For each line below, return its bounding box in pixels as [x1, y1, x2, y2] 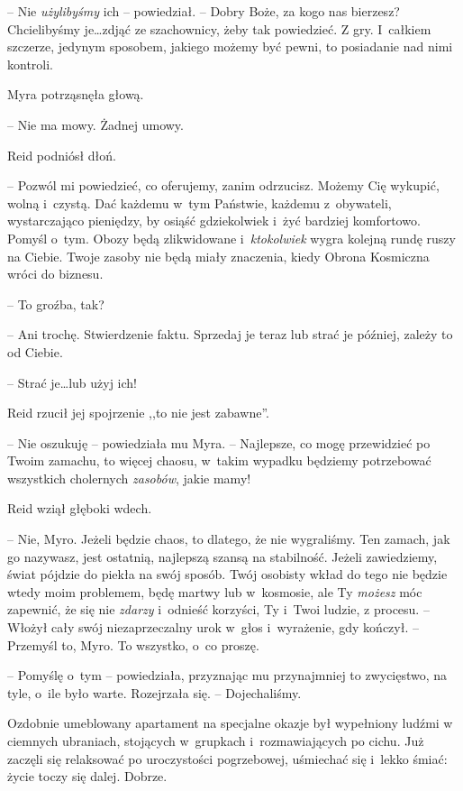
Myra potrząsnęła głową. [7, 85, 144, 104]
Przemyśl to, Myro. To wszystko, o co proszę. [7, 635, 259, 654]
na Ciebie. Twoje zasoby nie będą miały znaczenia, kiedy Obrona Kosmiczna [7, 246, 430, 265]
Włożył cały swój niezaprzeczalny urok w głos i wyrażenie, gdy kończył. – [7, 618, 419, 637]
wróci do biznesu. [7, 264, 104, 283]
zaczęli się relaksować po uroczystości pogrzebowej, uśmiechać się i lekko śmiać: [7, 749, 448, 768]
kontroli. [7, 54, 54, 73]
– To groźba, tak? [7, 294, 104, 313]
